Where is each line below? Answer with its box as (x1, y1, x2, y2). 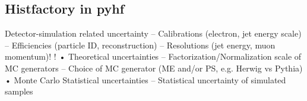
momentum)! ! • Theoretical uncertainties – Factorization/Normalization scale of (5, 50, 302, 63)
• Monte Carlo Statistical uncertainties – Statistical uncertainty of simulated (5, 73, 286, 86)
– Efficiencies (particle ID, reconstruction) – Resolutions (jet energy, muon (5, 38, 276, 51)
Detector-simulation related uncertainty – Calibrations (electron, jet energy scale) (5, 27, 302, 40)
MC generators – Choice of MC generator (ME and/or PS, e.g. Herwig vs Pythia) (5, 61, 303, 74)
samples (5, 85, 33, 97)
